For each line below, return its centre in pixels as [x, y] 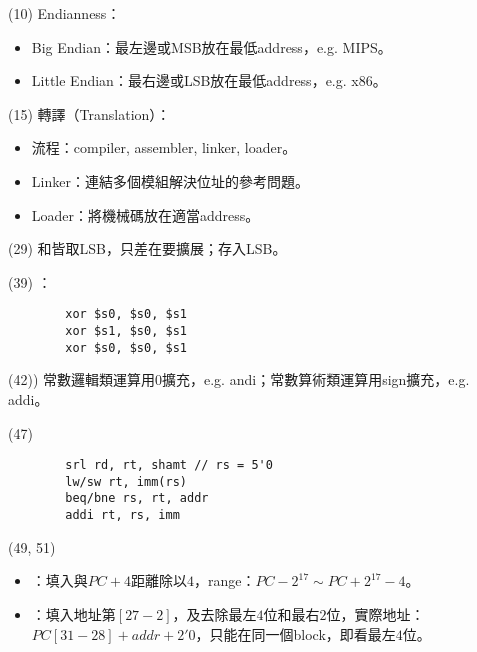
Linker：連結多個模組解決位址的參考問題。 [170, 180]
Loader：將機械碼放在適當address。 [145, 214]
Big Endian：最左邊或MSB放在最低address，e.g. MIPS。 [211, 46]
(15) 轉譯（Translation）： [89, 113]
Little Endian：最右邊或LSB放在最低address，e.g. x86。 [209, 80]
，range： [224, 580]
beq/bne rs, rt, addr [137, 498]
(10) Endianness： [64, 13]
